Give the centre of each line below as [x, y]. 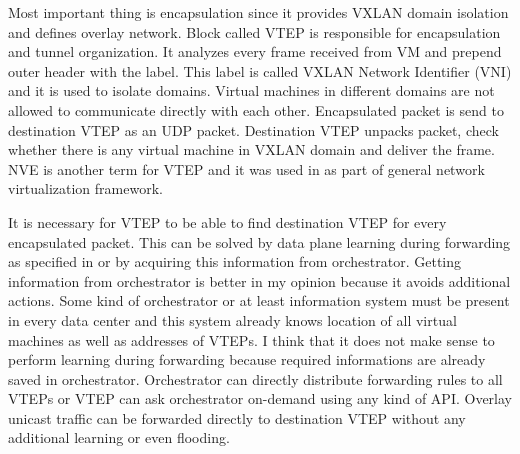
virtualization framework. [85, 188]
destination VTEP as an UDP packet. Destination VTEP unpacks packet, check [253, 129]
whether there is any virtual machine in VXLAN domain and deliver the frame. [251, 149]
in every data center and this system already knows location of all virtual [232, 319]
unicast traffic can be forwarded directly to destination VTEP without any [237, 417]
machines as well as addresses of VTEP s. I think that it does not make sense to [251, 339]
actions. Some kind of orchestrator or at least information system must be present [259, 300]
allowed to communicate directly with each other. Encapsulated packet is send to [256, 109]
